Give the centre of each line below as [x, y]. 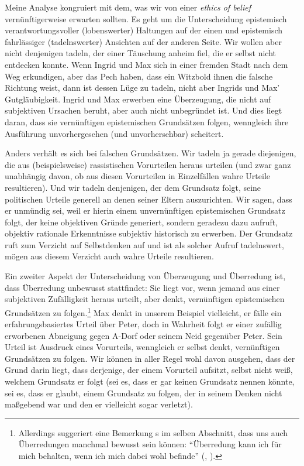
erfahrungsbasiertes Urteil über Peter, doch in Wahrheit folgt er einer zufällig [143, 324]
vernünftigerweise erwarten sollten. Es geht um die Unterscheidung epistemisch [146, 18]
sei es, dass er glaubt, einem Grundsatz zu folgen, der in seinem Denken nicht [144, 393]
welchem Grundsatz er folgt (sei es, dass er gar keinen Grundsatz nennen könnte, [150, 381]
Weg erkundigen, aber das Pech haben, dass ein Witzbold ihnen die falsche [139, 76]
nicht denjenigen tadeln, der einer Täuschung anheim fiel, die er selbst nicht [141, 53]
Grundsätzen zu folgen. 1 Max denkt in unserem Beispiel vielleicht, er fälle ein [143, 311]
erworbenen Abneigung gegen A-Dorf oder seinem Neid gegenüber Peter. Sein [144, 335]
